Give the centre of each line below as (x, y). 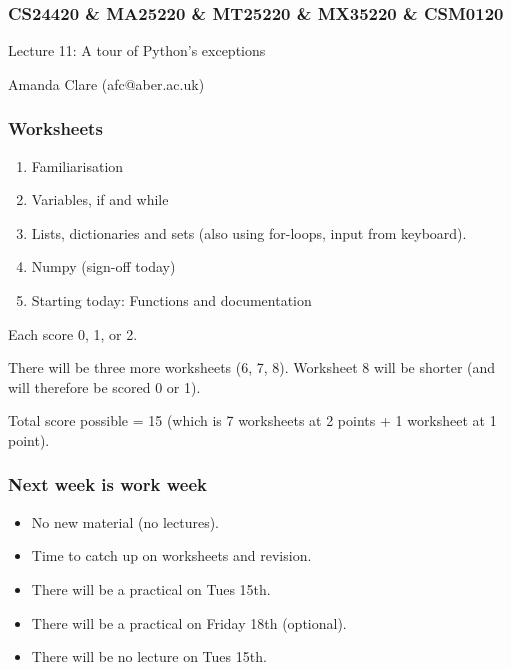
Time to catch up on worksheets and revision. (171, 555)
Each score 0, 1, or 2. (73, 333)
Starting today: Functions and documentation (171, 300)
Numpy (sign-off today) (103, 266)
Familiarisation (77, 165)
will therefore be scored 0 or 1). (104, 386)
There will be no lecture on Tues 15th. (149, 656)
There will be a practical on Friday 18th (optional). (189, 622)
